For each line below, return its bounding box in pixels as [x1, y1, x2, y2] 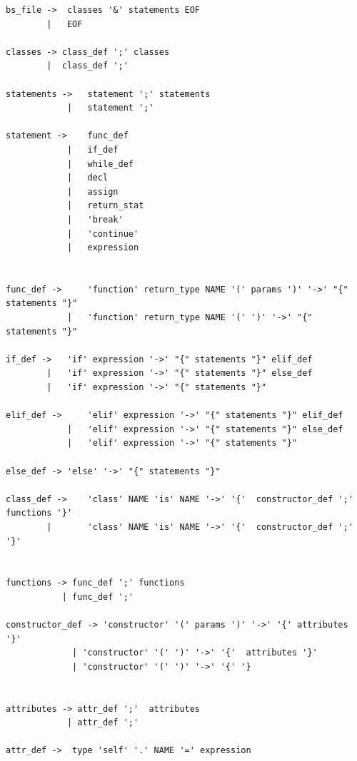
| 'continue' [66, 228, 139, 239]
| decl [66, 173, 109, 183]
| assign [66, 186, 119, 197]
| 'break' [66, 214, 124, 225]
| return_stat [66, 200, 144, 211]
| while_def [66, 158, 134, 169]
